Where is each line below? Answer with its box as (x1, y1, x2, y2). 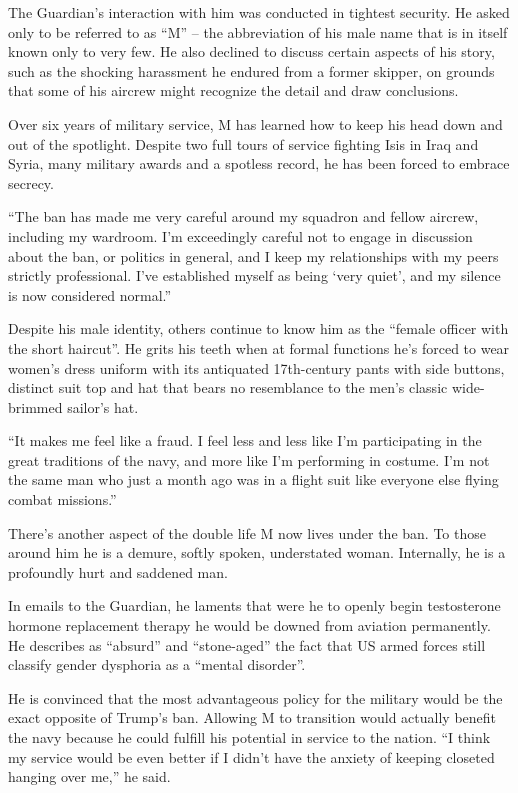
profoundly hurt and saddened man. (8, 561, 228, 582)
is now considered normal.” (8, 284, 172, 305)
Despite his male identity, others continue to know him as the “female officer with (8, 318, 509, 339)
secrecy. (8, 172, 54, 193)
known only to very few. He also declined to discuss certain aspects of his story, (8, 41, 495, 62)
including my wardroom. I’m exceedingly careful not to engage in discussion (8, 225, 473, 246)
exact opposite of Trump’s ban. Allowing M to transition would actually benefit (8, 707, 497, 728)
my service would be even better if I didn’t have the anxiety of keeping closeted (8, 746, 495, 767)
